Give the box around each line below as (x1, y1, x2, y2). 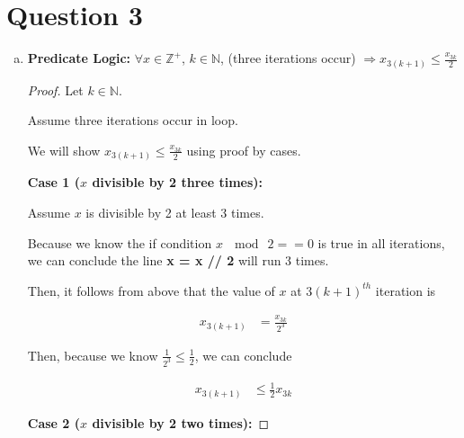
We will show (27, 140, 101, 159)
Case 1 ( (27, 173, 81, 192)
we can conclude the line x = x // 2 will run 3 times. (27, 251, 329, 270)
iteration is (375, 281, 436, 299)
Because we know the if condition (27, 233, 212, 252)
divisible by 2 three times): (92, 173, 263, 192)
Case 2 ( (27, 413, 81, 432)
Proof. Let (27, 80, 84, 99)
